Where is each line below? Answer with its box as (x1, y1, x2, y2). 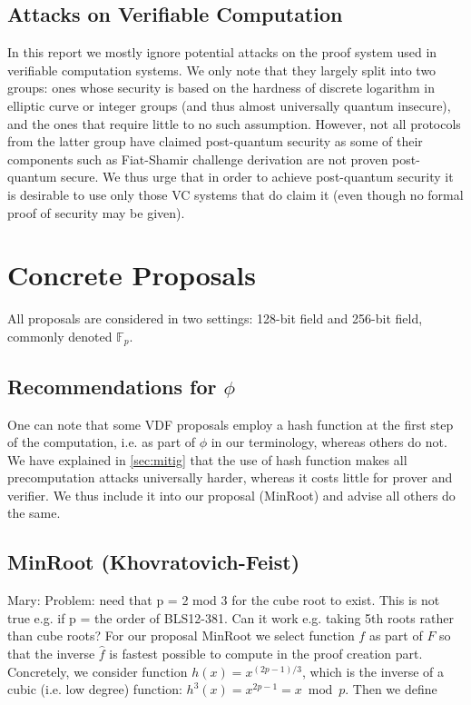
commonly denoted (7, 326, 113, 345)
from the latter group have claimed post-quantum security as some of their (7, 132, 423, 151)
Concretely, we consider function (7, 661, 188, 680)
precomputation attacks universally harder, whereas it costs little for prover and (7, 468, 453, 487)
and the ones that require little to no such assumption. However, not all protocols (7, 114, 461, 133)
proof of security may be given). (7, 203, 185, 222)
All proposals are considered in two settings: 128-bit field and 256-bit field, (7, 309, 423, 328)
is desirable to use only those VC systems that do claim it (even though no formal (7, 184, 464, 204)
